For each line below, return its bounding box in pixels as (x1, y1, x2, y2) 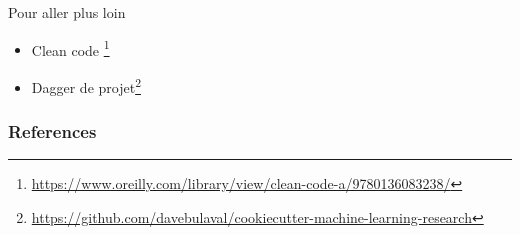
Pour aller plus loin (8, 2, 126, 22)
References (8, 119, 97, 144)
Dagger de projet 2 (31, 73, 141, 97)
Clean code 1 (31, 36, 110, 60)
